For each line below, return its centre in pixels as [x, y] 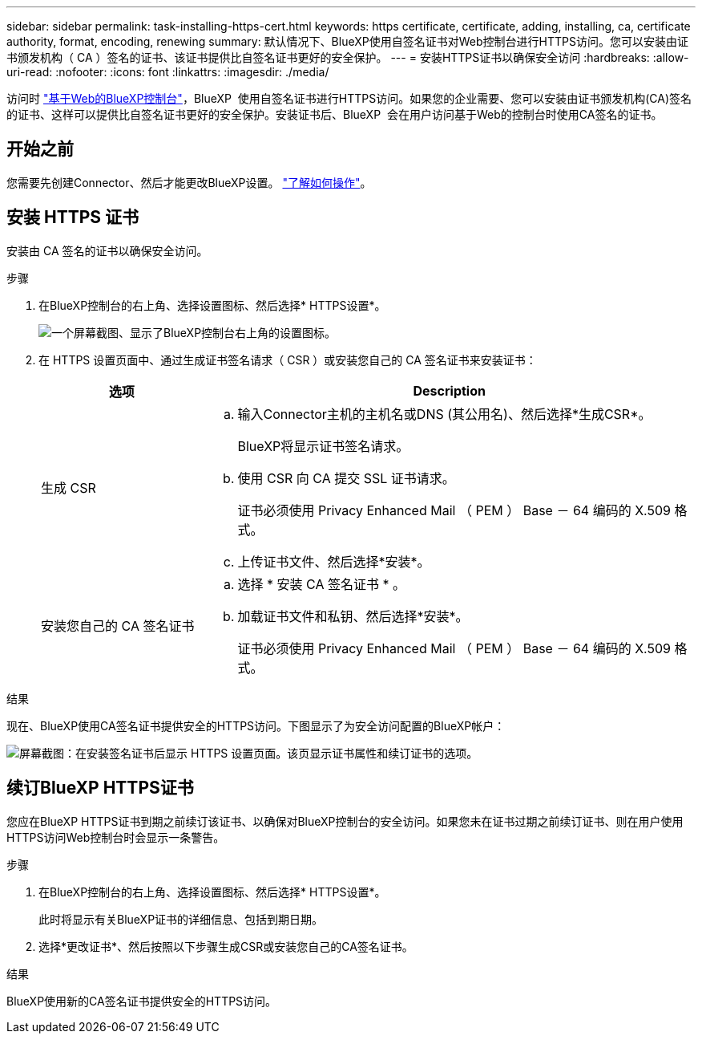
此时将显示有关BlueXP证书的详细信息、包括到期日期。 [181, 919]
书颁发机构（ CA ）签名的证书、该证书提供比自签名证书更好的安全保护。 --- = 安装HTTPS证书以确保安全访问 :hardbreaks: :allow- [348, 57]
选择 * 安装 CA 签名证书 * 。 [321, 584]
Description [449, 390]
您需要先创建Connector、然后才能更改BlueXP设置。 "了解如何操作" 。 [189, 182]
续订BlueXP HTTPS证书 [100, 788]
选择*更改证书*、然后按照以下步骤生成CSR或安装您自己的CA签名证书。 [226, 946]
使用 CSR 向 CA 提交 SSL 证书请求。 [346, 478]
